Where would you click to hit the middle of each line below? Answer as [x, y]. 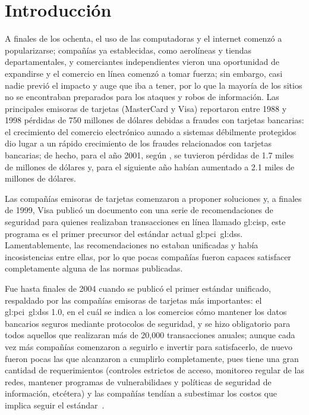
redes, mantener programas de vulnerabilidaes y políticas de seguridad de [138, 381]
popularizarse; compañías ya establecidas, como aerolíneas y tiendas [128, 50]
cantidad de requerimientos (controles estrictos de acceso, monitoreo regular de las [154, 370]
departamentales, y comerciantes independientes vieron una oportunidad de [142, 62]
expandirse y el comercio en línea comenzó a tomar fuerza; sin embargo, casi [144, 73]
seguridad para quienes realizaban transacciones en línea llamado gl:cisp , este [145, 222]
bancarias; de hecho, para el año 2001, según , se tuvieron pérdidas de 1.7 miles [149, 155]
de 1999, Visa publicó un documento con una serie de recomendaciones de [139, 210]
